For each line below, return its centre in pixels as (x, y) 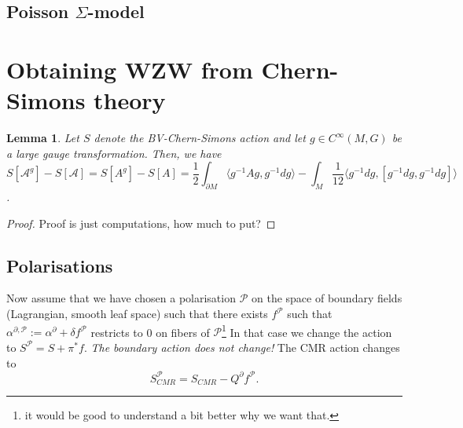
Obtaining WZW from (130, 69)
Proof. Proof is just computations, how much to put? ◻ (141, 223)
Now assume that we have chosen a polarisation (121, 298)
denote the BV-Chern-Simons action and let (200, 138)
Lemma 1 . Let (43, 138)
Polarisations (60, 265)
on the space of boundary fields (327, 298)
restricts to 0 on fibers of (150, 332)
